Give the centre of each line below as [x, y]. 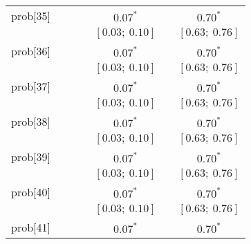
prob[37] [31, 86]
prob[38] [31, 121]
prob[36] [31, 51]
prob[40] [31, 192]
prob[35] [31, 16]
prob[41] [31, 227]
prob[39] [31, 157]
